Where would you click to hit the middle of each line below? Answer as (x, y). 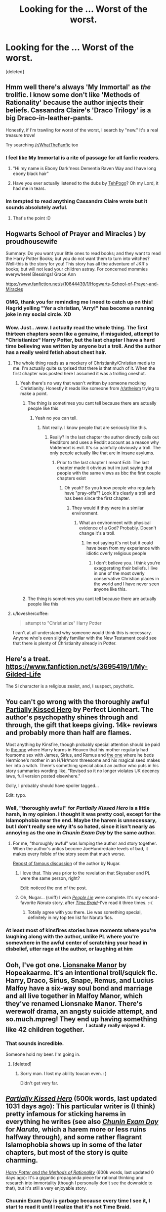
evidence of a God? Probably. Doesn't (118, 528)
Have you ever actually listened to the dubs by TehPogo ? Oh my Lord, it (85, 183)
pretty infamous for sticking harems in (66, 1114)
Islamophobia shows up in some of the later (74, 1145)
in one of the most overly (119, 573)
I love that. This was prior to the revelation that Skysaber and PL (85, 873)
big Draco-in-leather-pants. (49, 118)
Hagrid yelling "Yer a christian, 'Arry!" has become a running (80, 308)
